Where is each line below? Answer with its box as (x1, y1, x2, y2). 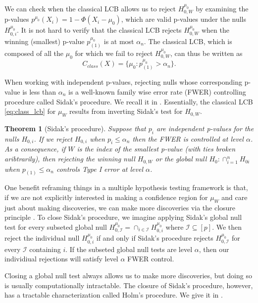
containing (29, 244, 61, 254)
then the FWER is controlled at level (132, 133, 244, 144)
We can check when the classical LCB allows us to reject (4, 3, 176, 13)
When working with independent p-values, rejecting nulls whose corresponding (4, 77, 243, 87)
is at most (103, 36, 134, 46)
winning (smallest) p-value (4, 36, 85, 46)
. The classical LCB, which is (144, 36, 232, 46)
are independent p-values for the (156, 123, 254, 133)
